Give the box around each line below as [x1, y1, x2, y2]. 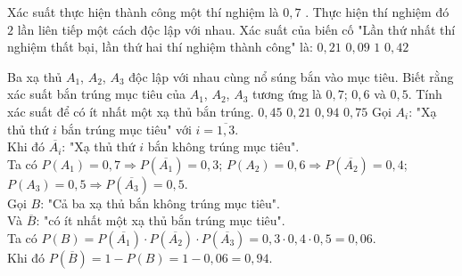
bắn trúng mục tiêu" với [61, 119, 192, 138]
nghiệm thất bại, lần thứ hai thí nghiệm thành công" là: [7, 37, 313, 56]
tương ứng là [252, 85, 322, 103]
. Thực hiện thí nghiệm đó [305, 3, 450, 20]
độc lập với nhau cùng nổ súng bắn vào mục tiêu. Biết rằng [128, 67, 454, 85]
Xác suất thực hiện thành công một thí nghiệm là [7, 3, 279, 20]
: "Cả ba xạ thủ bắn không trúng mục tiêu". [40, 193, 280, 212]
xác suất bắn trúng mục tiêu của [7, 85, 186, 103]
